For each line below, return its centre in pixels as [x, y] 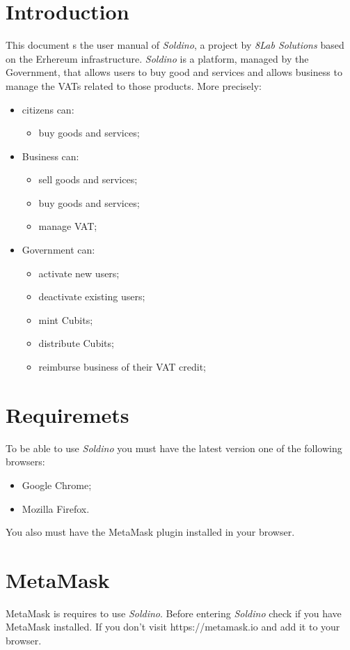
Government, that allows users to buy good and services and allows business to [174, 72]
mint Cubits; [66, 319]
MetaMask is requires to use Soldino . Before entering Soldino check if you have [174, 613]
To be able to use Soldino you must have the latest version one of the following [174, 448]
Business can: [50, 156]
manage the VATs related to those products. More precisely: [134, 85]
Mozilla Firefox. [56, 508]
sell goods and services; [88, 179]
